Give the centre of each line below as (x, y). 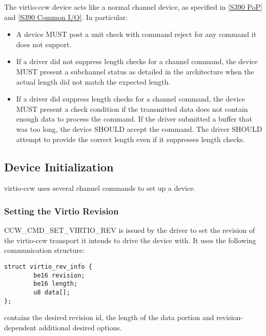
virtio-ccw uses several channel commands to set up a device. (100, 188)
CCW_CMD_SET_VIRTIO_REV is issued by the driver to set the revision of (130, 230)
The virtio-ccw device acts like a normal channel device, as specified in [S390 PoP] (133, 7)
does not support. (44, 44)
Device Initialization (59, 166)
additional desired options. (80, 327)
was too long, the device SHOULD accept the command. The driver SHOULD (139, 129)
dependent (21, 327)
